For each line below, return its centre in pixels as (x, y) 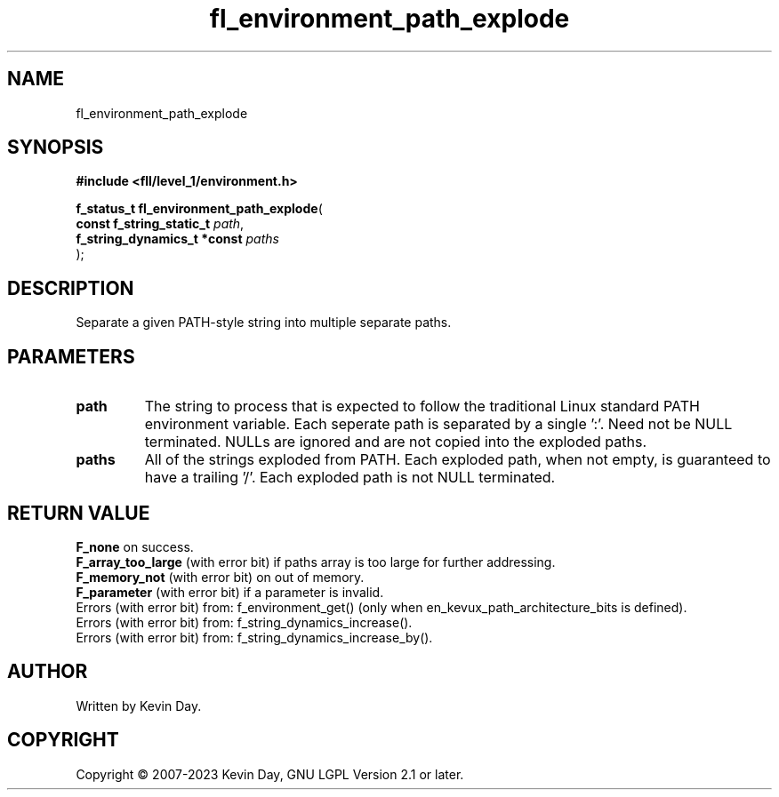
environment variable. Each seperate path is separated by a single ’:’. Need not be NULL (438, 424)
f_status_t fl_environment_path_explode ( (199, 209)
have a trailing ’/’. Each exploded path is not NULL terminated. (350, 478)
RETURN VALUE (79, 513)
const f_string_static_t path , (160, 224)
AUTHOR (48, 672)
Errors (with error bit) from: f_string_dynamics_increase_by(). (254, 637)
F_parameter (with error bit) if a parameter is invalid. (230, 592)
